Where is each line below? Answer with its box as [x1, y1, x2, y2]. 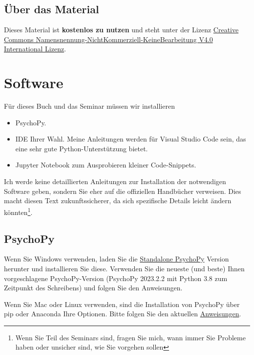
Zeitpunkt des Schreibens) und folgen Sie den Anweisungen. [4, 283, 183, 293]
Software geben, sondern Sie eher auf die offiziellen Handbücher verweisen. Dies [4, 186, 241, 196]
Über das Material [4, 1, 99, 17]
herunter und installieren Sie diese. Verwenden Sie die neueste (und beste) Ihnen [4, 263, 245, 273]
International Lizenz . [4, 44, 66, 54]
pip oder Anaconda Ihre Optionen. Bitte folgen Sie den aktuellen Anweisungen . [4, 308, 241, 319]
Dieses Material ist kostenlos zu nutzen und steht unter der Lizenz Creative [4, 24, 239, 35]
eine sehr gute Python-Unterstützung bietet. [15, 143, 148, 153]
